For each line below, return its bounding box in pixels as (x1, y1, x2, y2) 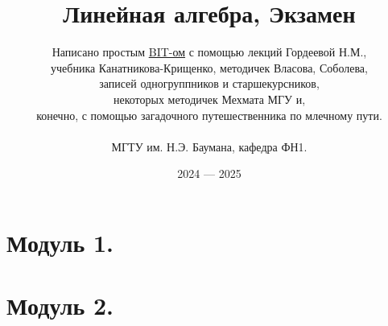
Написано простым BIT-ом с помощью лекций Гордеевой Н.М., (52, 43, 367, 60)
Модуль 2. (6, 289, 114, 322)
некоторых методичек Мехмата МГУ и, (113, 90, 306, 107)
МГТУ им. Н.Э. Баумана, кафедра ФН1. (111, 138, 308, 155)
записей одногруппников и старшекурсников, (99, 75, 320, 92)
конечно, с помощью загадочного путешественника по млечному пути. (36, 106, 382, 123)
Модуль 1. (6, 225, 114, 258)
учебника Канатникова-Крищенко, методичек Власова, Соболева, (51, 59, 368, 76)
